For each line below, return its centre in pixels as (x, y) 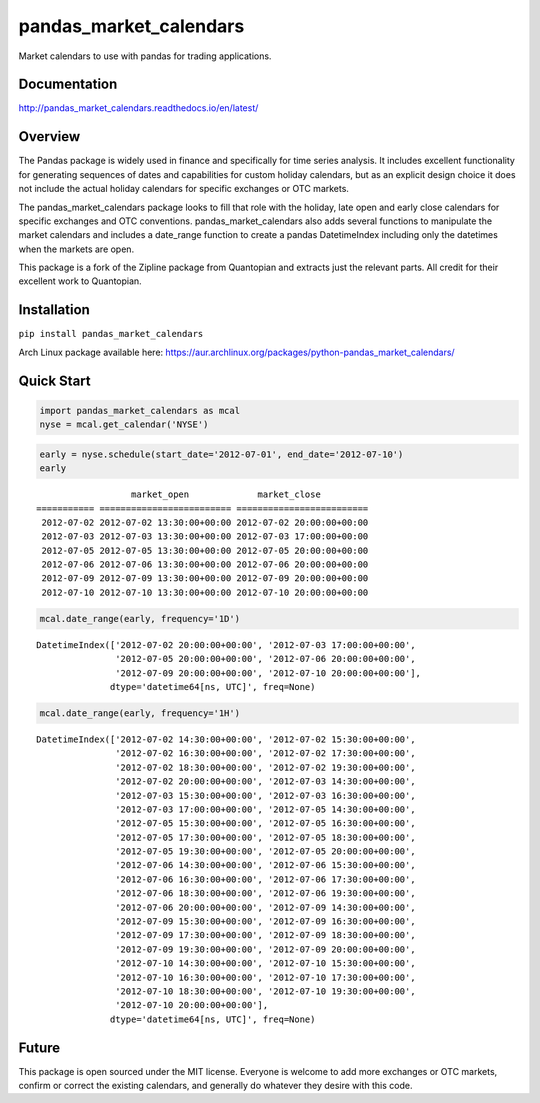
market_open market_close (226, 494)
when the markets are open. (76, 249)
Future (39, 1047)
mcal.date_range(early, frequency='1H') (139, 713)
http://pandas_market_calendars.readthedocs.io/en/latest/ (138, 108)
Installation (54, 310)
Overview (49, 136)
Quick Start (54, 380)
